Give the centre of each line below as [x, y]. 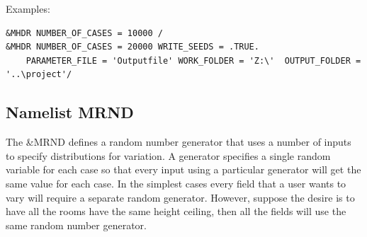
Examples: [28, 8]
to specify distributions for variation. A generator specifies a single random [168, 155]
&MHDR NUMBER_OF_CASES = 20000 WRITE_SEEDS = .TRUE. [132, 47]
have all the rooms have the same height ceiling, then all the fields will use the [176, 211]
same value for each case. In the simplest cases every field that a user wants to [176, 183]
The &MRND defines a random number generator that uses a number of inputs [179, 142]
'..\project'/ [39, 75]
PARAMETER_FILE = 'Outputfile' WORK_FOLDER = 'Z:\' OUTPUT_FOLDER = [193, 60]
